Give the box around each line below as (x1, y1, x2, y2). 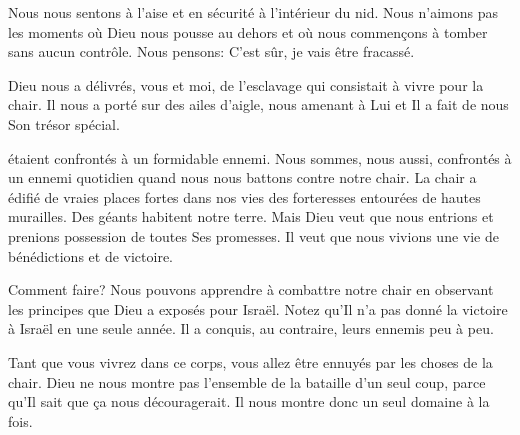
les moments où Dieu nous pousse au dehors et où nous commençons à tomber (8, 21, 488, 42)
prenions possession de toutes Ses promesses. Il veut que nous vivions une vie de (8, 225, 499, 246)
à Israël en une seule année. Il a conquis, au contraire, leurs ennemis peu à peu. (8, 318, 494, 339)
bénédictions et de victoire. (8, 245, 174, 266)
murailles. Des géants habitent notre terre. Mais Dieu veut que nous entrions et (8, 206, 494, 227)
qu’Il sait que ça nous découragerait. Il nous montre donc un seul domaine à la (8, 391, 490, 412)
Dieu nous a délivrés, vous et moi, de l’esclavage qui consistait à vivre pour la (8, 74, 484, 95)
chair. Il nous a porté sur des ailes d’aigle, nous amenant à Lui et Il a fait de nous (8, 94, 509, 115)
